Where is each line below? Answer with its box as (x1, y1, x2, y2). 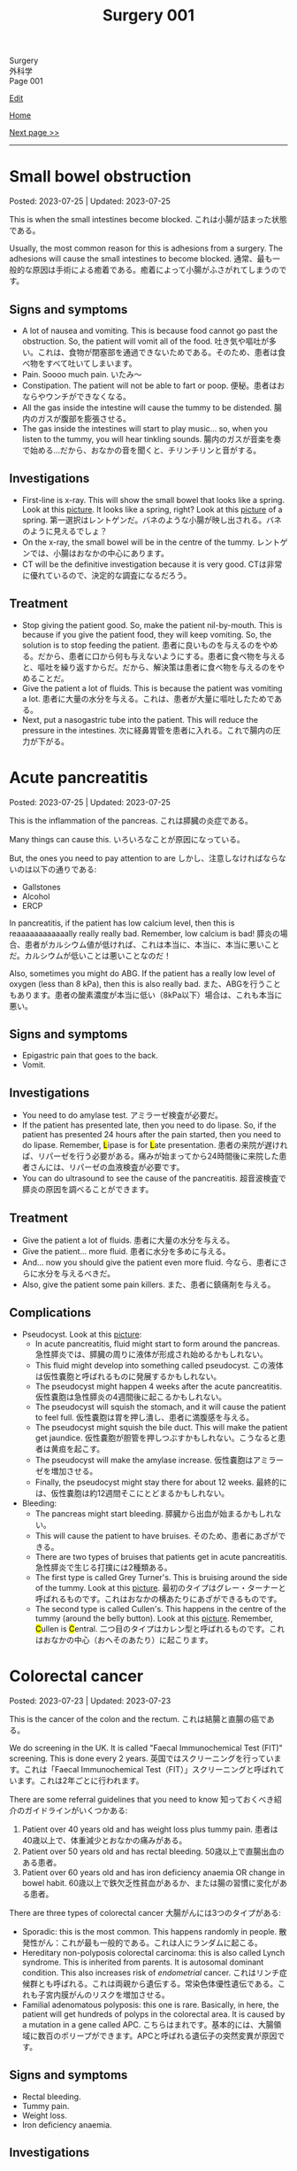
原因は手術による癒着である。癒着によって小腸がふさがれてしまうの (32, 265, 279, 275)
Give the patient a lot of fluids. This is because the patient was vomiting (21, 683, 283, 694)
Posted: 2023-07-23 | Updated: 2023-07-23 (9, 1695, 171, 1706)
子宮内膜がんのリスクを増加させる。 (37, 1989, 170, 2000)
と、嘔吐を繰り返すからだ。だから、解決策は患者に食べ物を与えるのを (21, 662, 278, 672)
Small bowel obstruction (9, 167, 192, 187)
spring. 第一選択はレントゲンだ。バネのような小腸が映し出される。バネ (21, 515, 282, 525)
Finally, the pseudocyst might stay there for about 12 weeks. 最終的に (34, 1477, 287, 1487)
